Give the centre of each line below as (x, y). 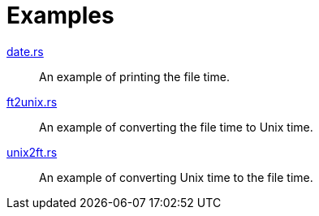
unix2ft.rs (32, 152)
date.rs (25, 51)
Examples (60, 15)
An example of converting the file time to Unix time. (176, 127)
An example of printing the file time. (134, 76)
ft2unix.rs (32, 102)
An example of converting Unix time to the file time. (176, 177)
